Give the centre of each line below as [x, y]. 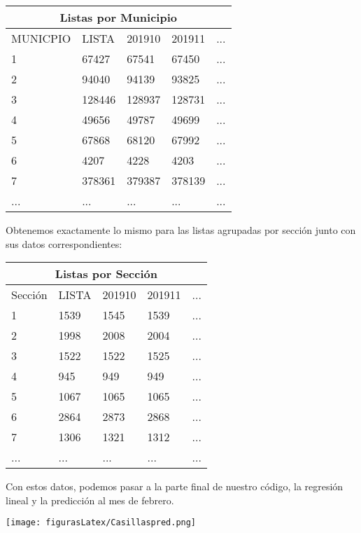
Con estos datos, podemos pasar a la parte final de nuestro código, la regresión [175, 486]
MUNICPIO [41, 38]
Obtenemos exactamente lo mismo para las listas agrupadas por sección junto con [181, 230]
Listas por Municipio [118, 17]
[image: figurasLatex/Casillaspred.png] [101, 523]
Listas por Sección [106, 274]
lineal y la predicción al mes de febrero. [90, 500]
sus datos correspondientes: [64, 243]
